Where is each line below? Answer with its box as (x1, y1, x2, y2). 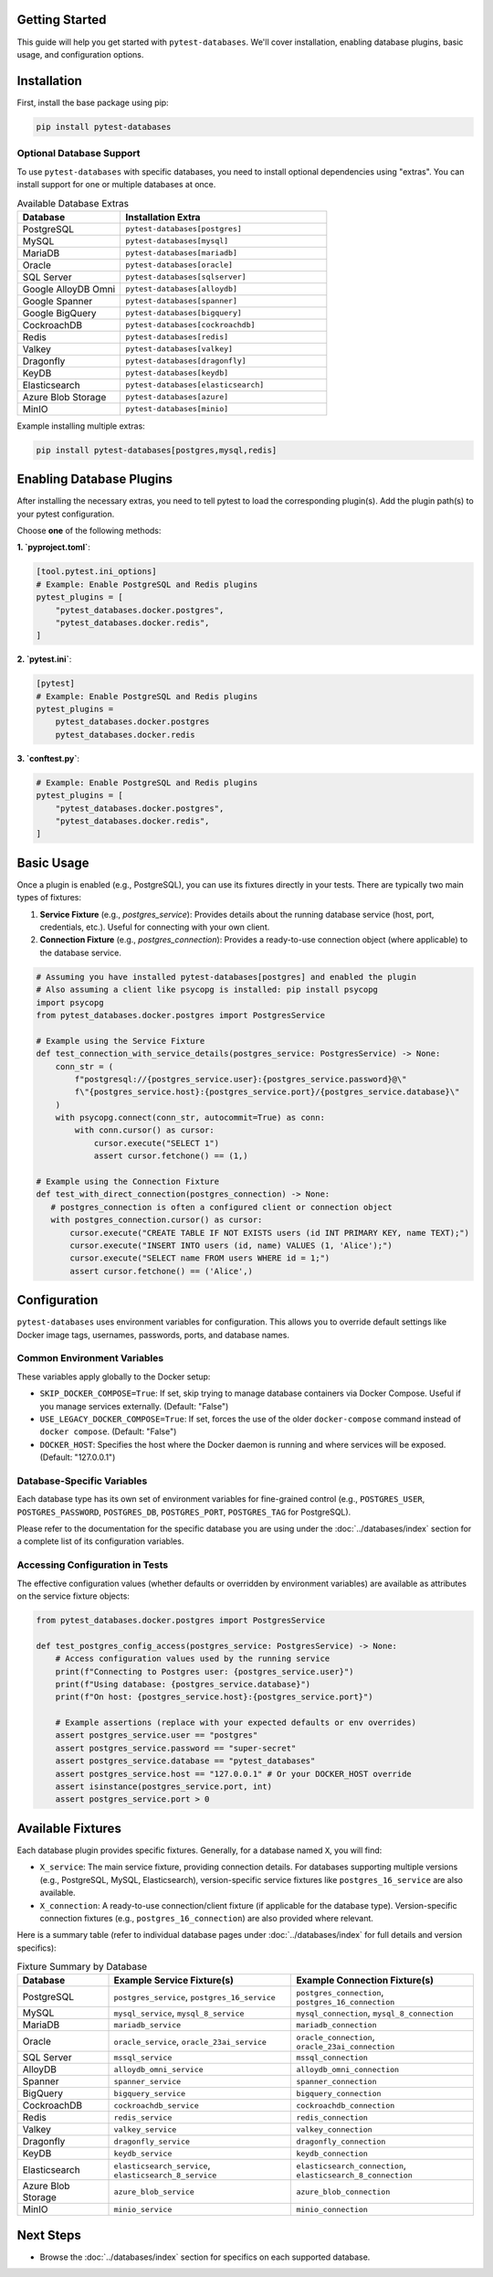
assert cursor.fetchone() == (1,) (93, 1151, 248, 1161)
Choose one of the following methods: (16, 525, 162, 536)
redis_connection (296, 2112, 369, 2123)
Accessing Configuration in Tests (16, 1559, 169, 1571)
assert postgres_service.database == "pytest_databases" (55, 1756, 316, 1766)
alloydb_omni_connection (296, 2064, 400, 2074)
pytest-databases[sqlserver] (125, 272, 246, 282)
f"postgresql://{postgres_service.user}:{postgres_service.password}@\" (74, 1074, 407, 1084)
